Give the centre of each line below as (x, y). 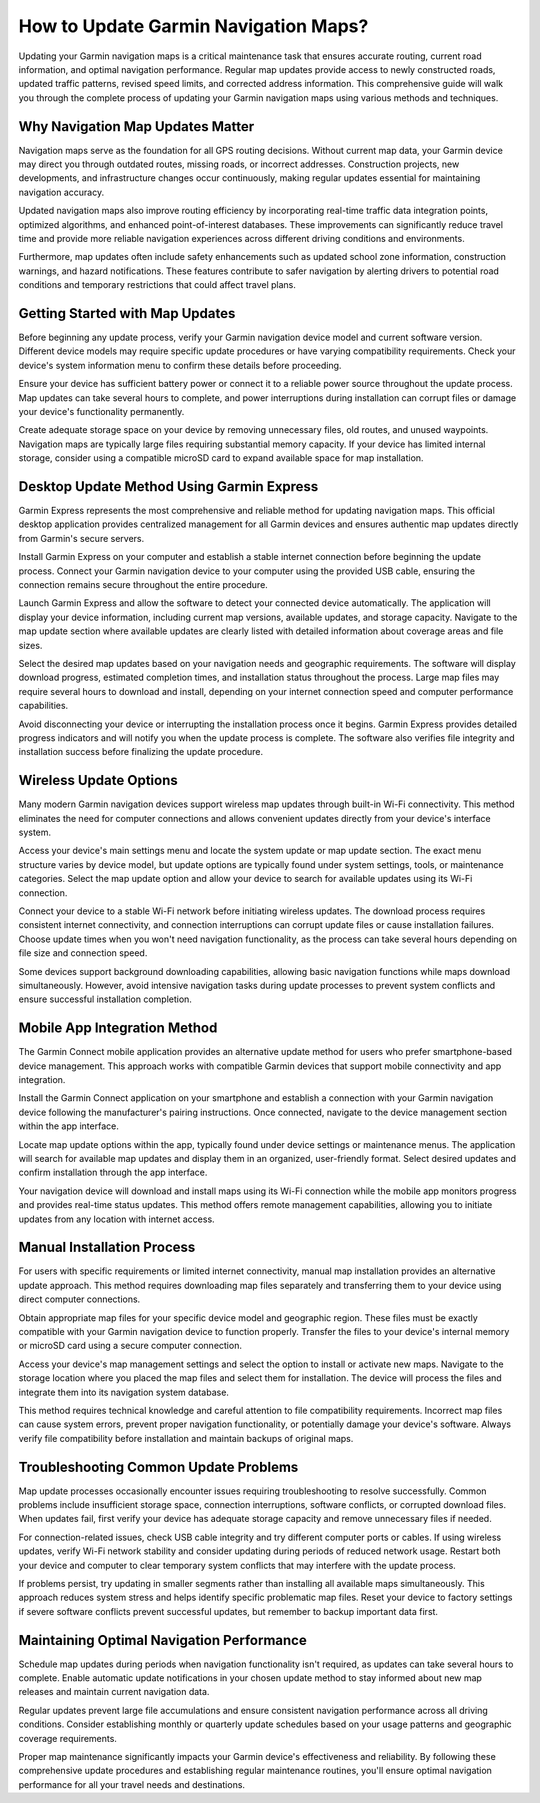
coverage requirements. (67, 1738)
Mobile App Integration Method (118, 1028)
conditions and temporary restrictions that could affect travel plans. (157, 285)
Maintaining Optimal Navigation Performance (162, 1640)
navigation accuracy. (61, 192)
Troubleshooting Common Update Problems (158, 1466)
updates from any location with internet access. (116, 1219)
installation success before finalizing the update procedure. (141, 752)
